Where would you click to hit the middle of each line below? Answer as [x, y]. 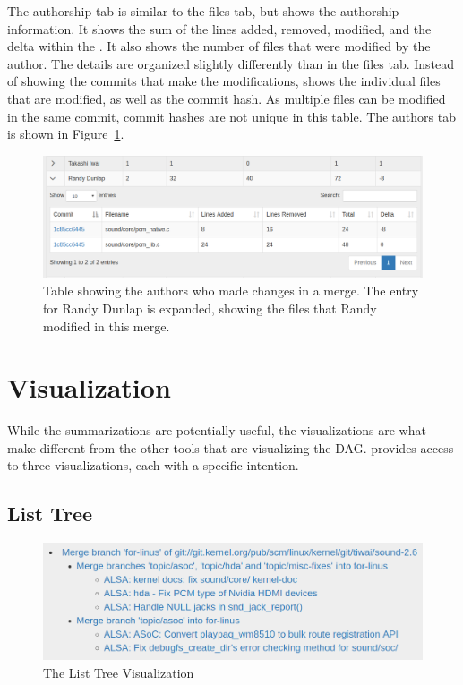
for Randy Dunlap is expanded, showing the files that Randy [210, 308]
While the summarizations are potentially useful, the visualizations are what [217, 430]
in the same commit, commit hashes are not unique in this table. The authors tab [231, 116]
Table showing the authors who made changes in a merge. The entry [231, 291]
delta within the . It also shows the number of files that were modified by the [219, 46]
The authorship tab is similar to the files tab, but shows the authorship [203, 11]
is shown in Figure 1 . [66, 134]
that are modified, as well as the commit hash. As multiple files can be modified [227, 98]
